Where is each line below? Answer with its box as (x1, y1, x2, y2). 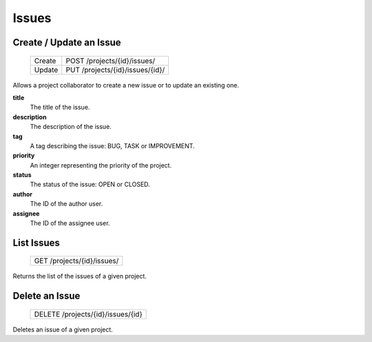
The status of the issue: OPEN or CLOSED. (30, 180, 151, 189)
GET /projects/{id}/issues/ (34, 256, 119, 265)
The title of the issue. (30, 103, 90, 112)
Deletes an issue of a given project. (12, 325, 113, 334)
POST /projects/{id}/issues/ (65, 56, 155, 66)
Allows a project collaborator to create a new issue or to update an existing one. (12, 81, 240, 89)
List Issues (12, 237, 60, 248)
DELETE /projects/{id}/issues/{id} (34, 309, 143, 319)
